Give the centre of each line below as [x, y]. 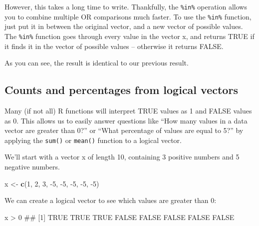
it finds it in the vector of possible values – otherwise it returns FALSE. [114, 46]
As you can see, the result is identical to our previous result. [97, 63]
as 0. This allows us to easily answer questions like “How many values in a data [126, 120]
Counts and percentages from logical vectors [121, 90]
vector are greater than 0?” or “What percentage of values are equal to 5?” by [124, 130]
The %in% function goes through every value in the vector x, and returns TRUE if [129, 36]
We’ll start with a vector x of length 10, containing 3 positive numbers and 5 [122, 157]
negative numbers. [32, 166]
